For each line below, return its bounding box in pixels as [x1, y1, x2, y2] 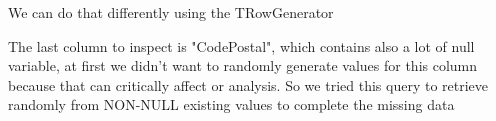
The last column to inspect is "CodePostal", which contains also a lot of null [8, 35, 475, 56]
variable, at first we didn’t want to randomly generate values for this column [8, 55, 478, 76]
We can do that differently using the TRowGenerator [8, 2, 334, 22]
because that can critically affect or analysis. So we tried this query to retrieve [8, 74, 489, 95]
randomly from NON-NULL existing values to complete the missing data [8, 94, 455, 115]
